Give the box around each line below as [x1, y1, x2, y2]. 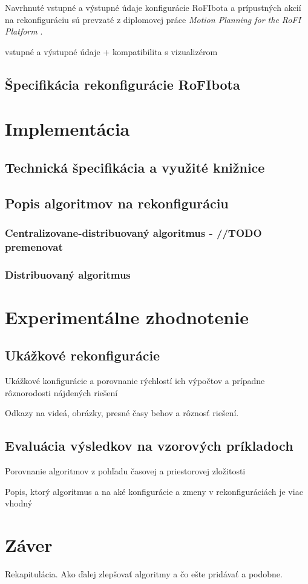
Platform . [5, 25, 43, 38]
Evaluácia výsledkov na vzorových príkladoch [5, 436, 293, 455]
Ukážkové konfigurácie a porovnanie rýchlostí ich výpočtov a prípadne [5, 374, 265, 387]
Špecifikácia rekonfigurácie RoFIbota [5, 75, 240, 93]
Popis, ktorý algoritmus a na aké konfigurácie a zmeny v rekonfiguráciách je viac [5, 485, 303, 497]
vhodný [5, 497, 33, 509]
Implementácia [5, 116, 130, 141]
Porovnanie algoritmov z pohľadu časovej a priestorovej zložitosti [5, 465, 246, 477]
